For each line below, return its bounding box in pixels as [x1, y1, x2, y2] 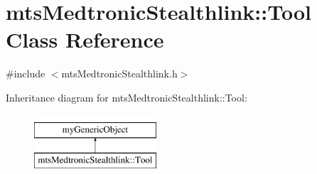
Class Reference [6, 25, 164, 54]
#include [6, 66, 45, 81]
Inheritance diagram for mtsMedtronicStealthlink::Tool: [6, 89, 247, 104]
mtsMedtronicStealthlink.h [61, 66, 178, 81]
